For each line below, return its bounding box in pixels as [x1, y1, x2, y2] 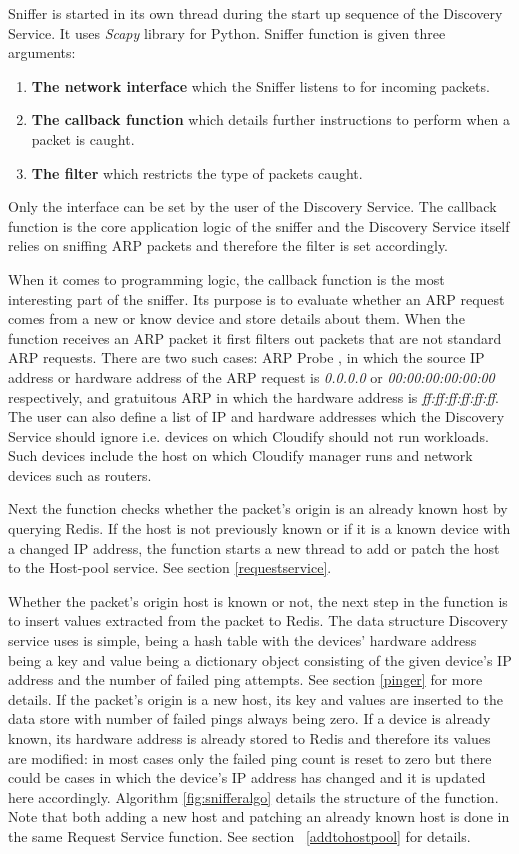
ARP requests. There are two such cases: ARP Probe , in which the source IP [8, 347, 485, 368]
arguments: [8, 42, 76, 63]
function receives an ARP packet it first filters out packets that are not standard [8, 327, 502, 348]
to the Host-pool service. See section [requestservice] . [8, 557, 332, 578]
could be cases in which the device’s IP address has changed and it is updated [8, 767, 486, 788]
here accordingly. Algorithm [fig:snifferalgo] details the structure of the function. [8, 786, 499, 807]
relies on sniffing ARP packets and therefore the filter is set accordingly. [8, 235, 449, 256]
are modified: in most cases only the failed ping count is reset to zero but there [8, 747, 492, 768]
